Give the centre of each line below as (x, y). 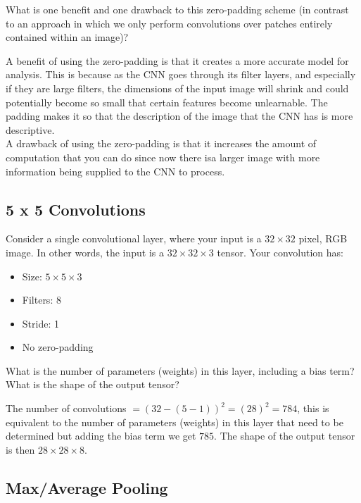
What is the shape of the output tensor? (93, 384)
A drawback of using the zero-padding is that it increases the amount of (161, 143)
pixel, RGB (323, 238)
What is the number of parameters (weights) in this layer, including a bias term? (180, 370)
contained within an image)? (67, 37)
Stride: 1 (40, 323)
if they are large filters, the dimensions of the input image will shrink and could (177, 88)
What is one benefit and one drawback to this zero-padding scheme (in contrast (177, 9)
